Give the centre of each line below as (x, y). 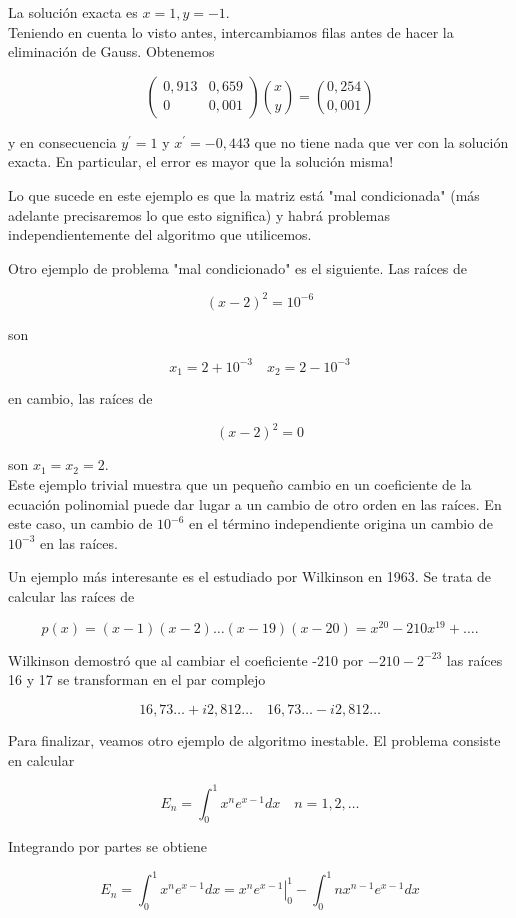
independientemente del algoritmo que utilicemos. (160, 234)
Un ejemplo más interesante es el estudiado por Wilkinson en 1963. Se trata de (250, 576)
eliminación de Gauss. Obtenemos (111, 51)
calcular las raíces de (71, 596)
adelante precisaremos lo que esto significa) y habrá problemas (199, 214)
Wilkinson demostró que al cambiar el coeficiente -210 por (186, 659)
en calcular (41, 759)
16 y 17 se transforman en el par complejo (137, 679)
